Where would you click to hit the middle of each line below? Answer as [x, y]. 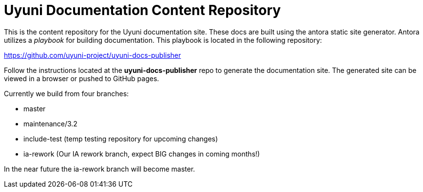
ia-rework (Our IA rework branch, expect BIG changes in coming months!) [142, 154]
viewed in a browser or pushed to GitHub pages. [82, 78]
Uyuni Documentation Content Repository [143, 10]
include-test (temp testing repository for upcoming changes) [121, 139]
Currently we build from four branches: [67, 93]
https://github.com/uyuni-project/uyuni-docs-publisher [93, 55]
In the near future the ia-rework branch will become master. [100, 169]
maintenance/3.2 [50, 123]
